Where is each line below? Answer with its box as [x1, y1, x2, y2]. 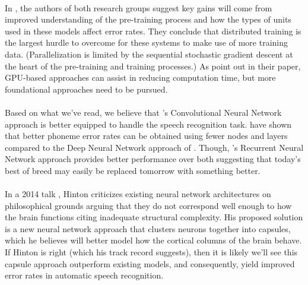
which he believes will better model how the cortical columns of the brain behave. [5, 234, 302, 246]
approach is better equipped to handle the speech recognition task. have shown [5, 118, 292, 130]
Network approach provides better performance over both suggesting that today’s [5, 153, 301, 165]
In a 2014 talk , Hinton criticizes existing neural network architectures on [5, 188, 271, 200]
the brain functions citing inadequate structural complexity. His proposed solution [5, 211, 303, 223]
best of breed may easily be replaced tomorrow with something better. [5, 164, 261, 176]
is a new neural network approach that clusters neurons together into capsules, [5, 222, 291, 235]
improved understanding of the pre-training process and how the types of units [5, 13, 291, 26]
